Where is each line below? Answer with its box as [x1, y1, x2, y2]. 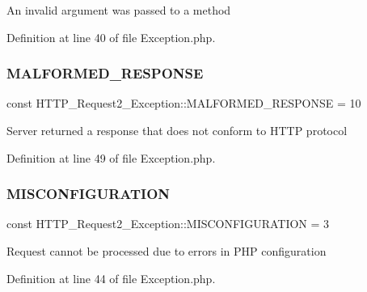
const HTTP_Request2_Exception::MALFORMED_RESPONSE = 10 [6, 95, 361, 112]
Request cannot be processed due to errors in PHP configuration [6, 243, 327, 259]
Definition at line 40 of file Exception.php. [6, 28, 216, 45]
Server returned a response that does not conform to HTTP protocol [6, 122, 348, 138]
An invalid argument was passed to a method [6, 2, 231, 18]
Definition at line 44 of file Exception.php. [6, 269, 216, 286]
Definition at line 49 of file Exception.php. [6, 149, 216, 166]
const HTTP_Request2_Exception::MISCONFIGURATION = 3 [6, 215, 330, 232]
